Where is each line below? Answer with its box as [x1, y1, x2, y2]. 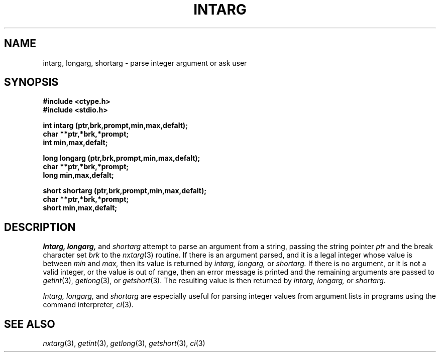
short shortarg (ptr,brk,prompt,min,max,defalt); [43, 186, 207, 195]
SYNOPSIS [4, 76, 59, 89]
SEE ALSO [4, 317, 55, 330]
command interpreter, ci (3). [43, 300, 134, 309]
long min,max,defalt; [43, 171, 114, 180]
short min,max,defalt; [43, 203, 118, 212]
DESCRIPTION [4, 220, 76, 233]
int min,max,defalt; [43, 138, 108, 147]
